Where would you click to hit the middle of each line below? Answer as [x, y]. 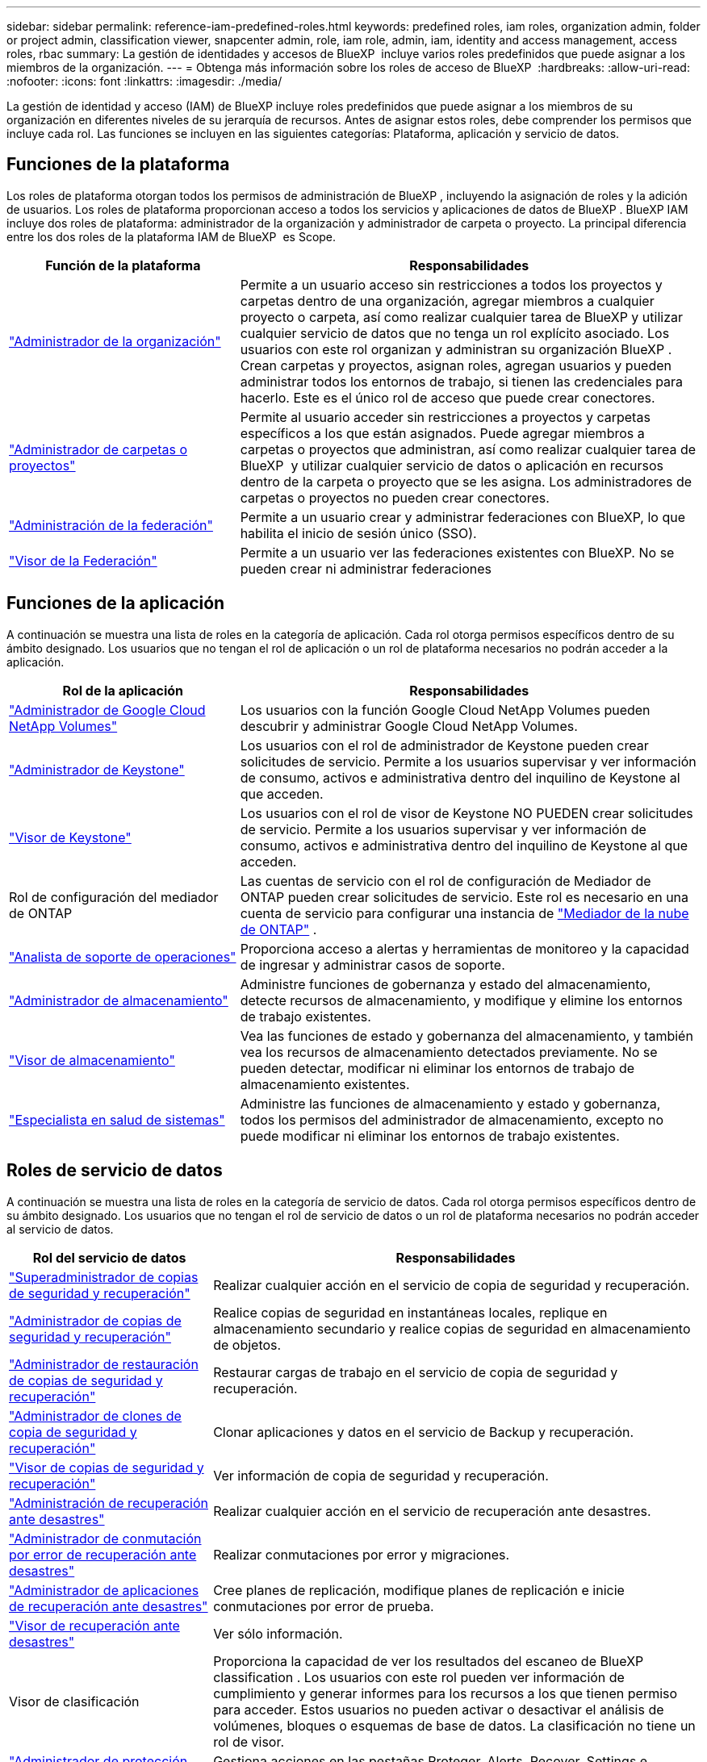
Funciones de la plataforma [118, 165]
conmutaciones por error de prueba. [324, 1606]
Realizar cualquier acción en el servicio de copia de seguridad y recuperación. [452, 1285]
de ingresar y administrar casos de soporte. [372, 965]
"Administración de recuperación [109, 1503]
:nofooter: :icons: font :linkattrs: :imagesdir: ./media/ [144, 81]
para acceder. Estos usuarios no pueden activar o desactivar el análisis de [439, 1709]
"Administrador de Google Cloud [107, 710]
